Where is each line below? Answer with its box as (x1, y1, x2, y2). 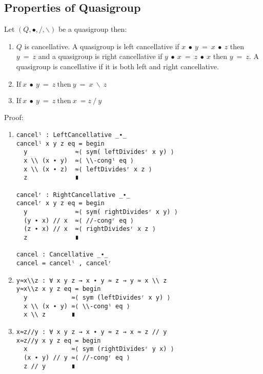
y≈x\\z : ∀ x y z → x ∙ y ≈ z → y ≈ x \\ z (16, 277, 167, 284)
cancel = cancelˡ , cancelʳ (16, 260, 112, 267)
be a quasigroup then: (58, 24, 127, 34)
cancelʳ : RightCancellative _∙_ (16, 191, 130, 199)
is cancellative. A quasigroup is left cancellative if (24, 41, 179, 51)
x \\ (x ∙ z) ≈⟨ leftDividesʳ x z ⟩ (24, 165, 152, 173)
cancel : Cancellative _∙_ (16, 251, 108, 259)
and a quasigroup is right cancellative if (38, 51, 163, 62)
